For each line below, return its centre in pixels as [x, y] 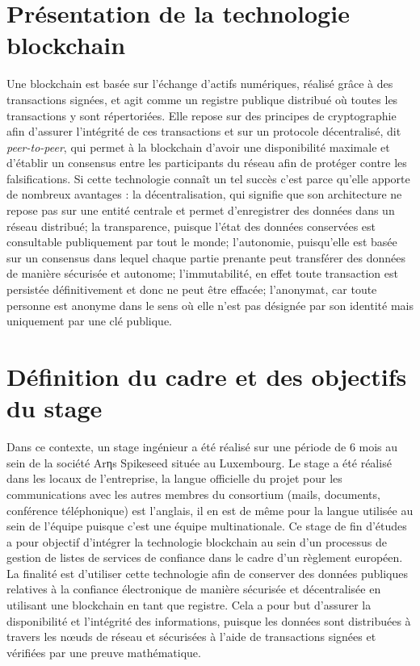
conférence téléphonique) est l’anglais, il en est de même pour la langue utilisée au [210, 510]
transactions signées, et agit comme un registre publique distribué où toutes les [202, 99]
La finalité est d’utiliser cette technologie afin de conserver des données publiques [207, 573]
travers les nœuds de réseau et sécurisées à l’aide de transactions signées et [191, 637]
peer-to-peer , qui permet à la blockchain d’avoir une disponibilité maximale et [198, 147]
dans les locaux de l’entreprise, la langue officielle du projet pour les [174, 478]
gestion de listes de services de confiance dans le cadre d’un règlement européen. [205, 557]
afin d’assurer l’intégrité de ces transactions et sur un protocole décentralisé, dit [204, 131]
